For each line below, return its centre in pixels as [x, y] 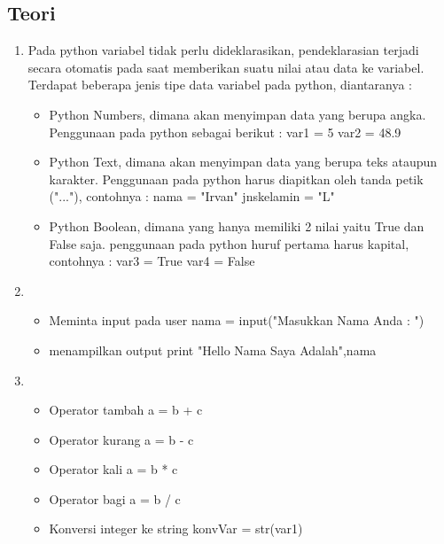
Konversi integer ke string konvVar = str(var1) [176, 528]
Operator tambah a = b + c [126, 410]
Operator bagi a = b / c [115, 498]
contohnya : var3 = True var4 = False [152, 261]
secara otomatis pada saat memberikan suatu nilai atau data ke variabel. [226, 67]
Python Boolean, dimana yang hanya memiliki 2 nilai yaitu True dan [237, 225]
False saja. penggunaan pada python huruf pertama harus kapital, [229, 243]
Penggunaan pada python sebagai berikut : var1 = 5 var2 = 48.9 [225, 132]
